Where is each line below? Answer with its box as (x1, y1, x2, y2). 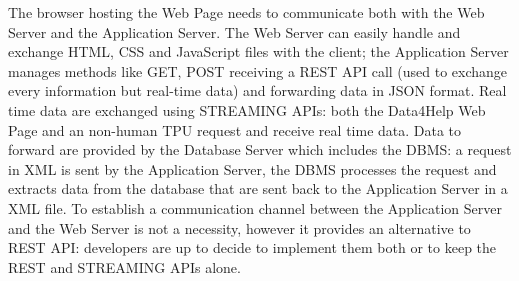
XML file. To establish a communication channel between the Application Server (8, 197, 502, 218)
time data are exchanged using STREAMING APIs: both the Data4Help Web (8, 99, 486, 120)
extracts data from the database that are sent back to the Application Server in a (8, 178, 508, 199)
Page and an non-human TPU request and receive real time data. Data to (8, 119, 462, 140)
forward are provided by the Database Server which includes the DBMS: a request (8, 139, 512, 160)
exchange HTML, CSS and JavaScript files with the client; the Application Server (8, 41, 509, 62)
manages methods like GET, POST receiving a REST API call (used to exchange (8, 60, 508, 81)
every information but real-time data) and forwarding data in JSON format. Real (8, 80, 507, 101)
